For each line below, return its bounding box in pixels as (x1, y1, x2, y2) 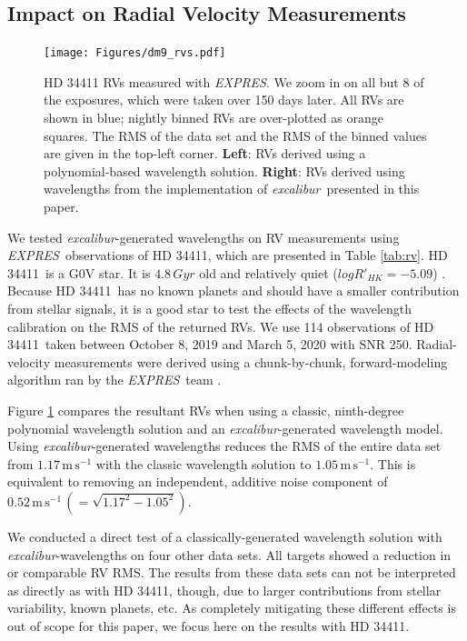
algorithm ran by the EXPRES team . (7, 370, 222, 389)
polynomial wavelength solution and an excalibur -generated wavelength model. (7, 418, 443, 437)
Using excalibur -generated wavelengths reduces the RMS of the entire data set (7, 436, 442, 456)
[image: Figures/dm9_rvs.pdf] (44, 46, 226, 60)
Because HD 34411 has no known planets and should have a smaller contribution (7, 281, 460, 300)
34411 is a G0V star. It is (7, 263, 151, 282)
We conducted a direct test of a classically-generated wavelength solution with (7, 526, 442, 546)
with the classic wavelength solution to (95, 454, 312, 473)
